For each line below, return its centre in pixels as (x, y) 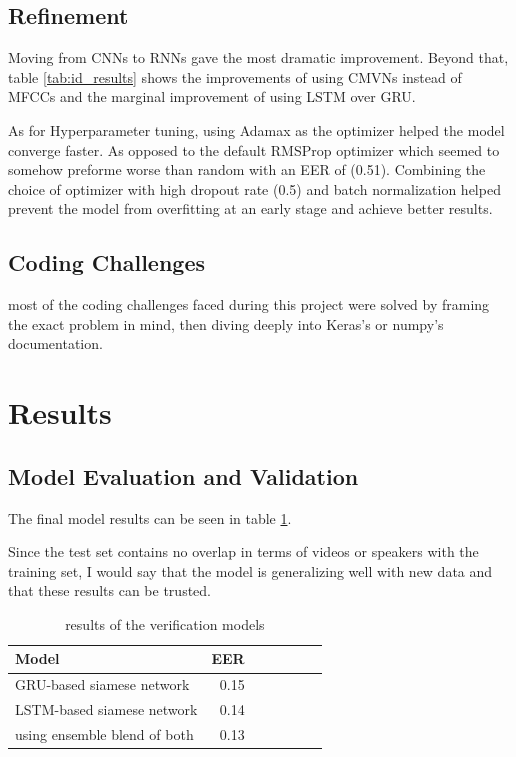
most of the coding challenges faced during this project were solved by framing (249, 304)
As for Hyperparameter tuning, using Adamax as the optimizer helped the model (256, 129)
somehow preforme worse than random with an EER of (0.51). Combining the (247, 169)
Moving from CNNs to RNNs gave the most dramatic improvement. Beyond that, (258, 57)
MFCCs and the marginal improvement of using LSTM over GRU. (212, 96)
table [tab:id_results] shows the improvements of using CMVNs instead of (235, 76)
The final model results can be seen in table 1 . (150, 517)
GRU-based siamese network (102, 684)
